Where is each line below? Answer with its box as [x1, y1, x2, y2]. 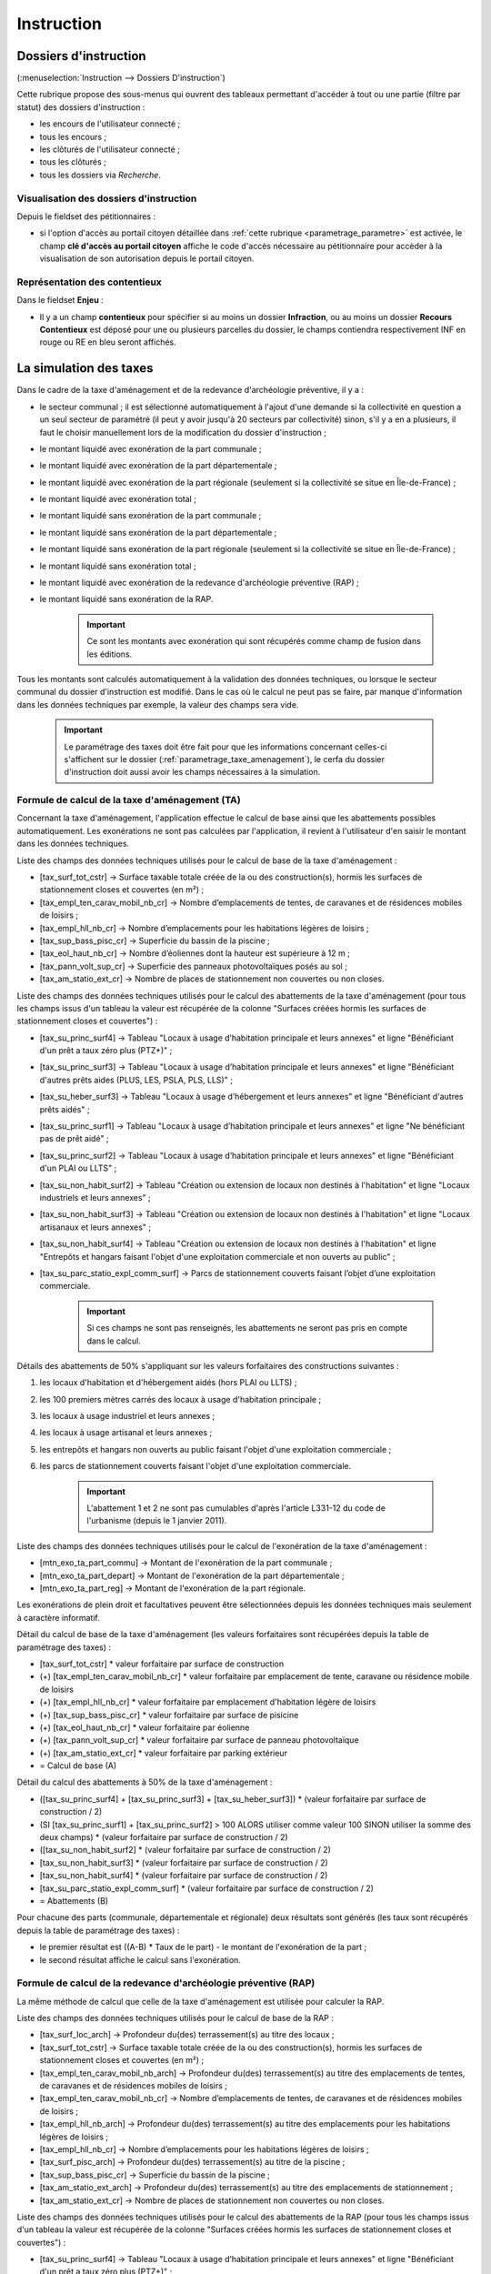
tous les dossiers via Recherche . [39, 169, 161, 180]
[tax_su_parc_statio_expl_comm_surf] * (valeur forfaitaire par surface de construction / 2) [39, 1883, 375, 1894]
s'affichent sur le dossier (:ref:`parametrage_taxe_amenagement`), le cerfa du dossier [64, 753, 386, 764]
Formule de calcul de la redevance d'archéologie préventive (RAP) [16, 1977, 316, 1989]
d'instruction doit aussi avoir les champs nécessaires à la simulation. [64, 767, 321, 778]
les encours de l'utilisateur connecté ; [39, 118, 181, 129]
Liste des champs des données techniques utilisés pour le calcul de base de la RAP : [16, 2013, 334, 2024]
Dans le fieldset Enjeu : [16, 295, 104, 306]
